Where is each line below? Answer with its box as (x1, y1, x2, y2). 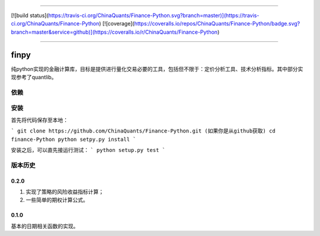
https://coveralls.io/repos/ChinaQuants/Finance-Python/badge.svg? (134, 20, 300, 27)
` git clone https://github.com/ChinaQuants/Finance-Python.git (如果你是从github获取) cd (11, 128, 276, 134)
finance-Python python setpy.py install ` (11, 136, 136, 143)
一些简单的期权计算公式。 (25, 196, 88, 203)
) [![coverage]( (98, 20, 135, 27)
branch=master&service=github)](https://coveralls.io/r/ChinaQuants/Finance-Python (11, 28, 218, 35)
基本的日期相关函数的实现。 (11, 222, 79, 229)
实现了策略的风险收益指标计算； (25, 188, 104, 195)
